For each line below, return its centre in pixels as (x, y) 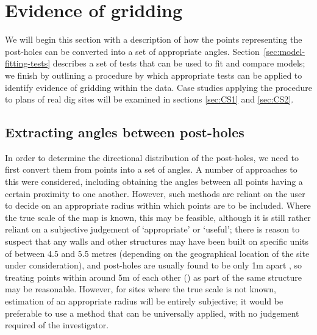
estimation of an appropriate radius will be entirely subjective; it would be (144, 301)
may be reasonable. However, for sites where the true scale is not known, (141, 289)
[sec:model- (284, 51)
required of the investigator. (57, 325)
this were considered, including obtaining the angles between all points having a (154, 182)
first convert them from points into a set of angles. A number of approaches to (151, 169)
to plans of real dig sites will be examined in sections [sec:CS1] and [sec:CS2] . (149, 99)
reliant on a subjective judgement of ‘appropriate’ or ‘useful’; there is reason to (152, 229)
